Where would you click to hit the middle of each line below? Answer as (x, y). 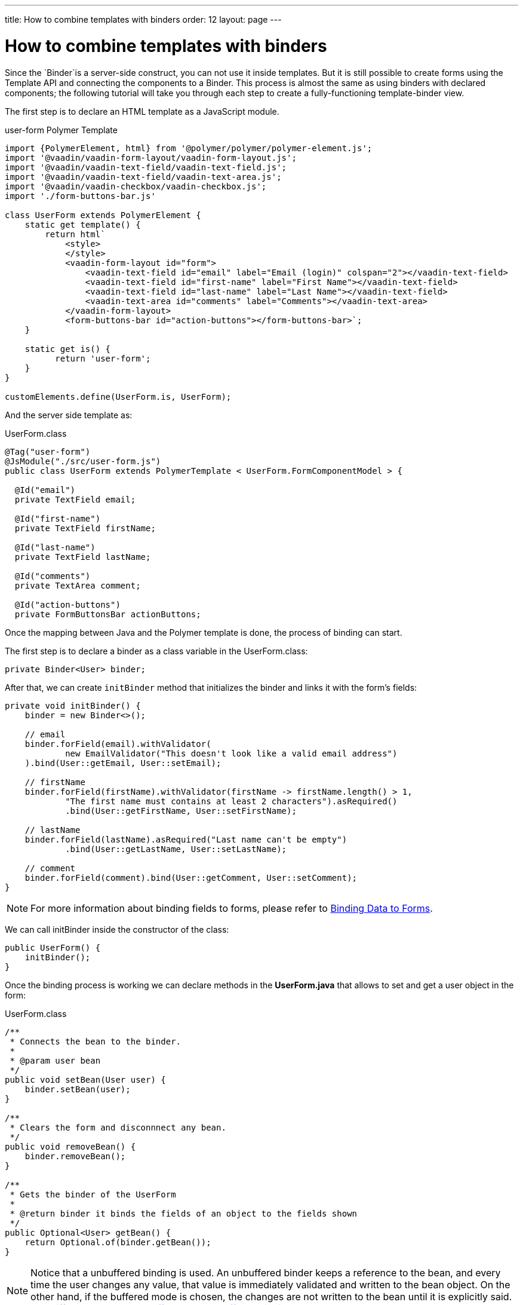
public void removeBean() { (70, 1146)
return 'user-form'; (103, 358)
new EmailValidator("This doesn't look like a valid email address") (231, 753)
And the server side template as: (69, 415)
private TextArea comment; (78, 585)
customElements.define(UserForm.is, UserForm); (118, 396)
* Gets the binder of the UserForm (93, 1194)
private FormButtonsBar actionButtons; (108, 614)
